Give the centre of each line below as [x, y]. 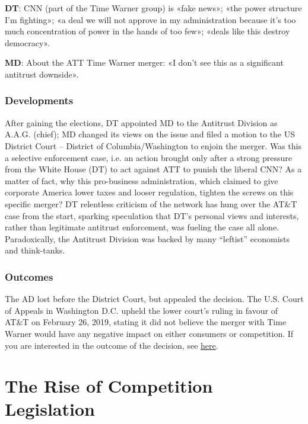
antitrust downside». [42, 74]
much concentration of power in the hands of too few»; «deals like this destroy [147, 31]
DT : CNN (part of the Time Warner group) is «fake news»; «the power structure [153, 8]
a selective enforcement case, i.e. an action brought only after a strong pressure [148, 157]
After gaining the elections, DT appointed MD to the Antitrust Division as [141, 122]
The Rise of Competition [109, 386]
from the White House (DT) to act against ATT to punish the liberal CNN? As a [153, 169]
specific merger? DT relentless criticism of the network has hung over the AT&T [151, 203]
